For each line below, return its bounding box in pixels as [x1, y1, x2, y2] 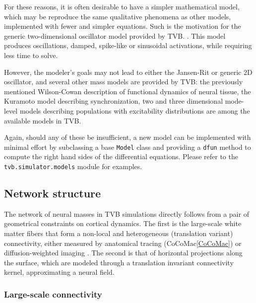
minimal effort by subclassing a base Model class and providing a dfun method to [4, 141, 251, 152]
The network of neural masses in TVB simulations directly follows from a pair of [4, 208, 249, 219]
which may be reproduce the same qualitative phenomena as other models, [4, 11, 231, 21]
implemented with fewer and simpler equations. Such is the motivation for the [4, 21, 241, 31]
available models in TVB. [4, 115, 81, 125]
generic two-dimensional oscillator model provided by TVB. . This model [4, 30, 226, 41]
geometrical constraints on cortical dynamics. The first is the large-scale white [4, 218, 242, 229]
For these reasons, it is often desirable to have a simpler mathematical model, [4, 1, 240, 11]
